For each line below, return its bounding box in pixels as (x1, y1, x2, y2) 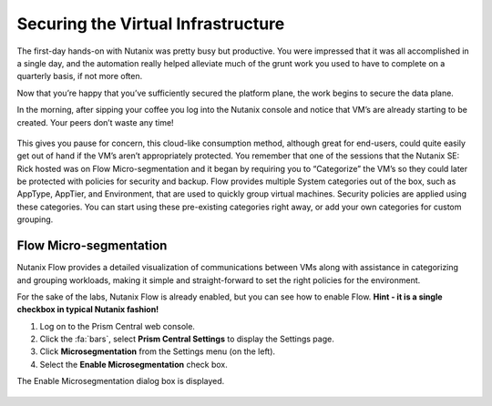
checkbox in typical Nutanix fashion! (16, 304, 159, 315)
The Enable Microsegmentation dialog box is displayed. (16, 376, 225, 387)
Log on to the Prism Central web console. (39, 320, 196, 331)
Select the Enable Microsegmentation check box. (39, 359, 228, 370)
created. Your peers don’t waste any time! (16, 117, 174, 127)
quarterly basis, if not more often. (16, 71, 143, 82)
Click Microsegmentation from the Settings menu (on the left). (39, 346, 276, 357)
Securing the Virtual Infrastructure (16, 14, 285, 34)
